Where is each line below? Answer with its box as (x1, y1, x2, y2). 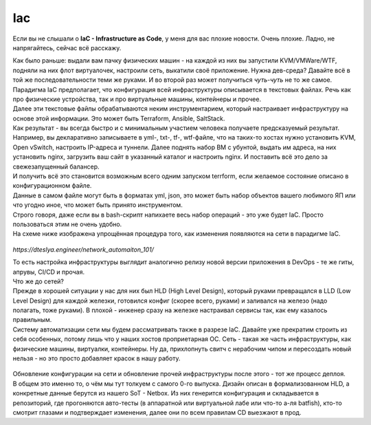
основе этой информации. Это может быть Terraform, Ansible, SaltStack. (12, 114, 225, 122)
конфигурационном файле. (12, 182, 92, 190)
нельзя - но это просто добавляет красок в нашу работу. (12, 354, 181, 362)
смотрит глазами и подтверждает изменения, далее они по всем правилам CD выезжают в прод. (12, 408, 302, 416)
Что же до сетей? (12, 277, 65, 285)
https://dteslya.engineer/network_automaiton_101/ (12, 245, 155, 254)
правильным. (12, 316, 52, 324)
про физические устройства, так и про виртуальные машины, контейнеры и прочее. (12, 95, 261, 103)
